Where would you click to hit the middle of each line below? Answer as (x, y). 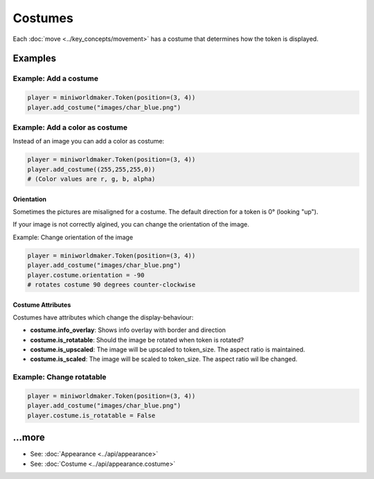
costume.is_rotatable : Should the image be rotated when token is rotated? (137, 340)
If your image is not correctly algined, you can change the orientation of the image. (131, 225)
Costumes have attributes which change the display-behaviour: (103, 317)
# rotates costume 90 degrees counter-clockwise (112, 285)
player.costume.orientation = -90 (86, 275)
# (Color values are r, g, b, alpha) (91, 179)
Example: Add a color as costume (70, 127)
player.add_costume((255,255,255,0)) (91, 169)
